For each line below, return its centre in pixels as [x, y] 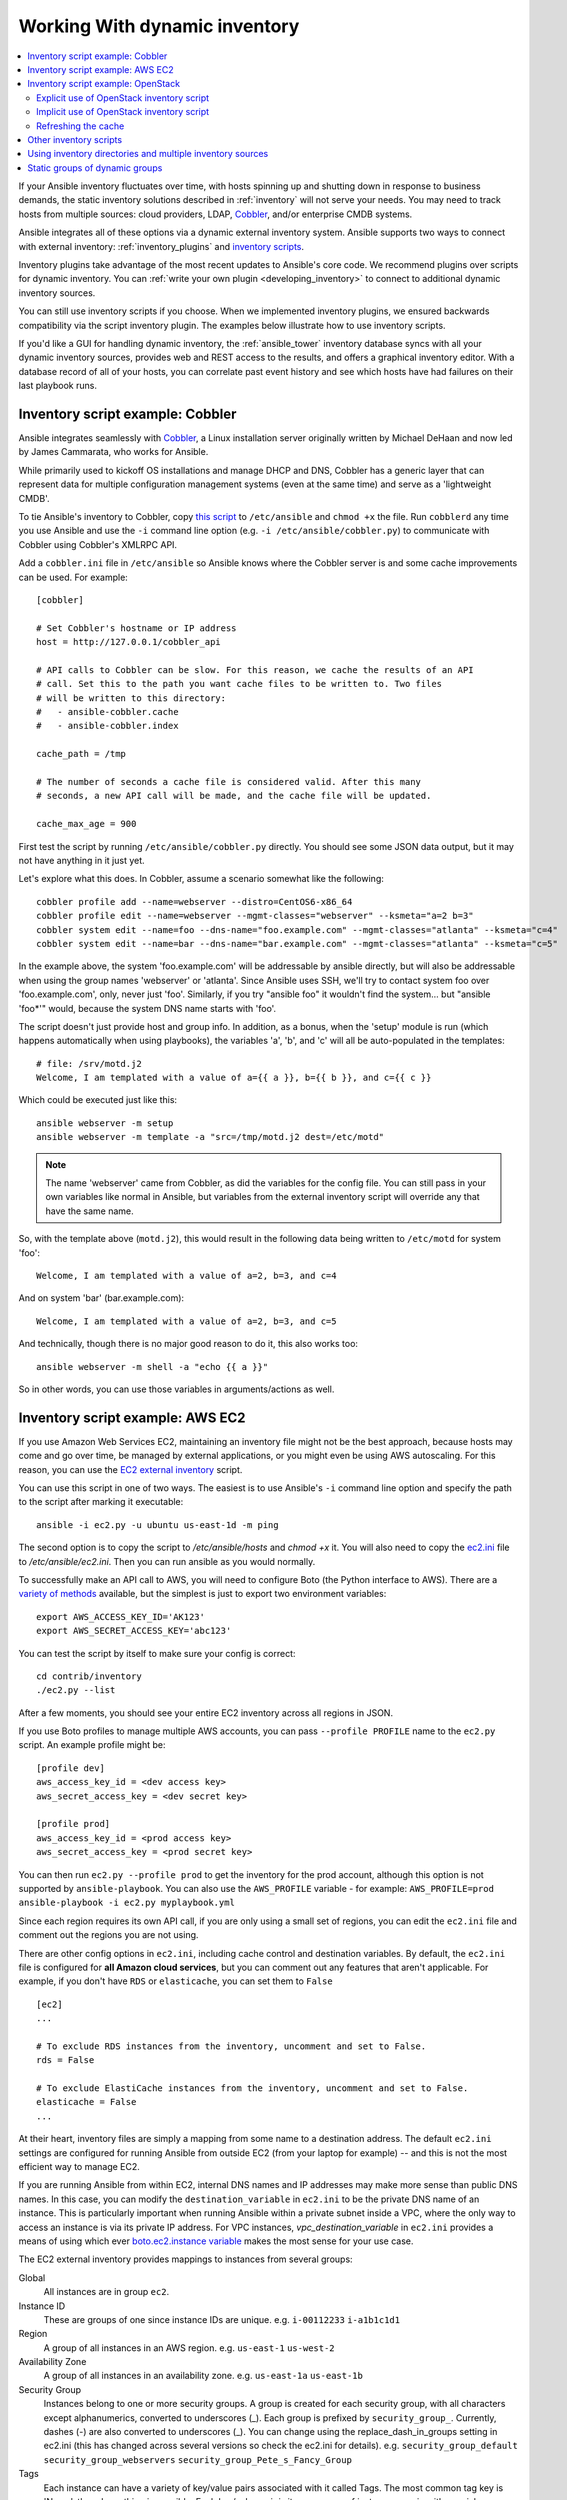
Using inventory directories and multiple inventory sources [148, 154]
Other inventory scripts [75, 139]
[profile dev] [70, 1768]
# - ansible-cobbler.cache [107, 712]
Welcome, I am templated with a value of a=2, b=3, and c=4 [186, 1275]
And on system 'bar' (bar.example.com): [101, 1298]
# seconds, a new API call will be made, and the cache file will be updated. [234, 796]
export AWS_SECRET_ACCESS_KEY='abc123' [134, 1631]
